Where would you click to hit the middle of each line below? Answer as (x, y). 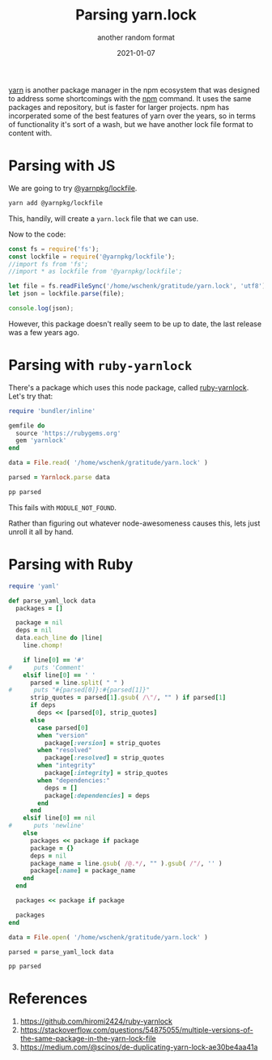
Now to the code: (37, 234)
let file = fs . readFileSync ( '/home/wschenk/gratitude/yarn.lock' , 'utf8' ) (137, 286)
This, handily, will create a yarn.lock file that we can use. (104, 218)
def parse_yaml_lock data (52, 601)
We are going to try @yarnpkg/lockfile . (73, 188)
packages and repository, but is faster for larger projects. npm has (119, 107)
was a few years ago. (44, 332)
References (48, 999)
